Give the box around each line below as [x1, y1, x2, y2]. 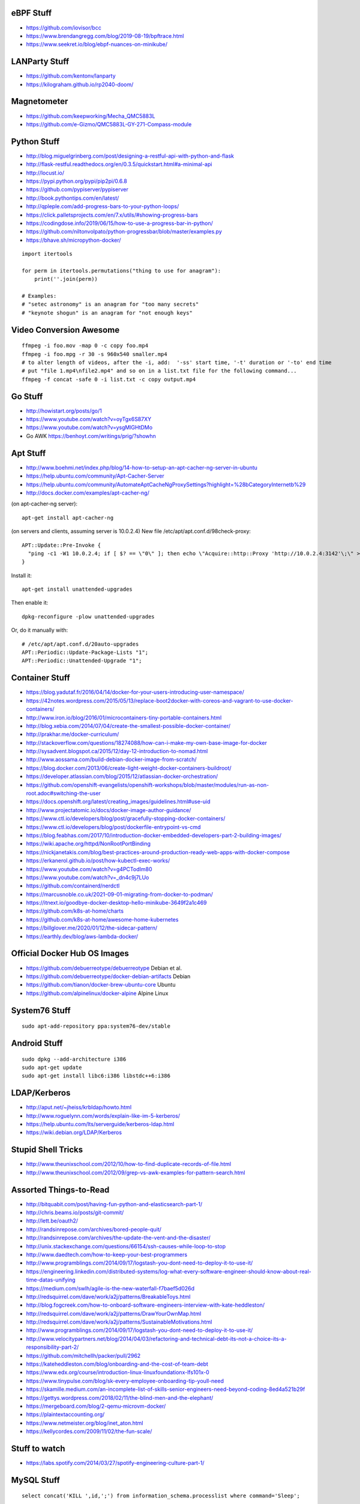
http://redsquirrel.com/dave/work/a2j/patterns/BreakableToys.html [26, 1293, 191, 1300]
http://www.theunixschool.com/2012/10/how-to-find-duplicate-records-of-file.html [26, 1160, 231, 1168]
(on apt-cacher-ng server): [11, 500, 78, 508]
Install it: [11, 572, 32, 579]
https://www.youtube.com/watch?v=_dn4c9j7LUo [26, 874, 149, 881]
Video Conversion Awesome [11, 325, 120, 335]
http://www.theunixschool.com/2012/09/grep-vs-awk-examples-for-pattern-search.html [26, 1169, 245, 1176]
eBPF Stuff [11, 8, 52, 18]
